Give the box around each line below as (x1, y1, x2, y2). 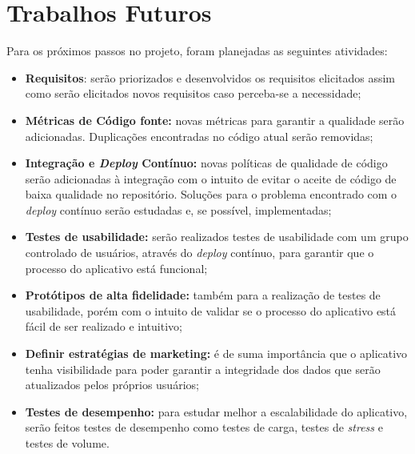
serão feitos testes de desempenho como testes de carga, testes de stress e (25, 419, 383, 436)
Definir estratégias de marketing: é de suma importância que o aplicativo (25, 345, 408, 362)
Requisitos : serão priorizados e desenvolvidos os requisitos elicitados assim (25, 69, 396, 86)
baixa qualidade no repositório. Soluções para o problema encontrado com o (25, 186, 397, 203)
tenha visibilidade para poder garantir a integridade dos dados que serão (25, 360, 381, 377)
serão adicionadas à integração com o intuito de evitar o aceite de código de (25, 170, 397, 187)
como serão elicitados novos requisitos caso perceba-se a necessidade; (25, 85, 361, 102)
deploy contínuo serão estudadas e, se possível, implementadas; (25, 201, 332, 218)
